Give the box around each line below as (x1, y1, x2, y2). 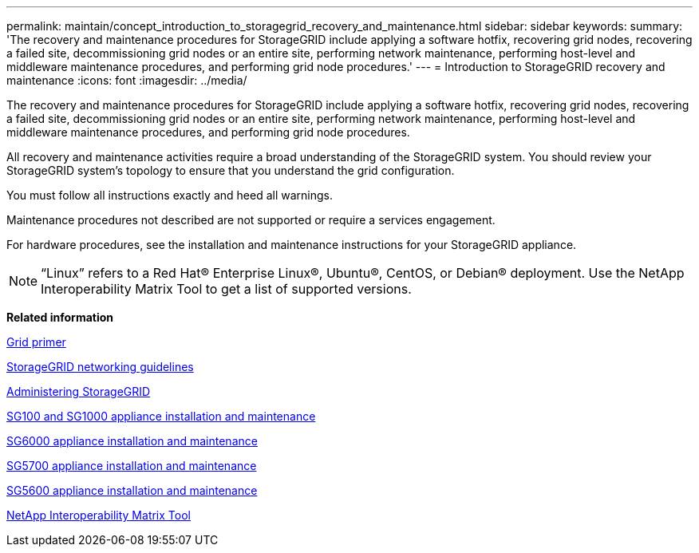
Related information (6, 310, 114, 324)
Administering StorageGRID (6, 385, 151, 398)
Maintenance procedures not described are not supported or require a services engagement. (6, 213, 496, 227)
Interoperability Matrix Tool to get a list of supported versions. (41, 281, 412, 297)
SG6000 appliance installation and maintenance (6, 434, 258, 448)
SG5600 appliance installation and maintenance (6, 484, 258, 497)
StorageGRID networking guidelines (6, 360, 194, 373)
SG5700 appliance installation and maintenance (6, 459, 257, 472)
